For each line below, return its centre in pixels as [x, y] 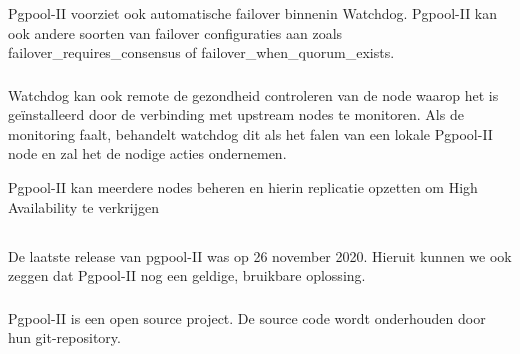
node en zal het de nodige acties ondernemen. [147, 153]
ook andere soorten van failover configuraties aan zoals [175, 32]
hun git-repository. [64, 337]
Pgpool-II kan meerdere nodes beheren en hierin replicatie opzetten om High [243, 187]
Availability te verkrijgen [83, 206]
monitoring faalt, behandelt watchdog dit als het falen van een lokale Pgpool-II [250, 133]
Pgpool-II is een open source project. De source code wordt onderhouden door [247, 317]
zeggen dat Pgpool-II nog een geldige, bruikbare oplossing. [187, 275]
